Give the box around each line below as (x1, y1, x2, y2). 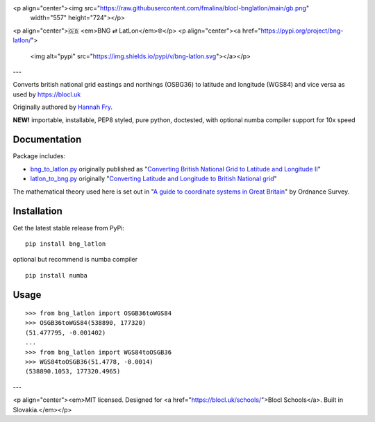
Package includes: (12, 152, 66, 160)
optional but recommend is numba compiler (12, 255, 138, 264)
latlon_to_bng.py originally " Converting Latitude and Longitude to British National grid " (30, 174, 277, 183)
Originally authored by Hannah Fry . (12, 103, 113, 111)
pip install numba (25, 271, 88, 279)
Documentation (12, 134, 82, 146)
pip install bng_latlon (25, 239, 106, 248)
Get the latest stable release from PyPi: (12, 223, 125, 232)
